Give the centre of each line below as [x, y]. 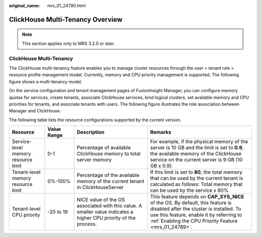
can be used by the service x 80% [189, 190]
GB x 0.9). [162, 166]
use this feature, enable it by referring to [196, 215]
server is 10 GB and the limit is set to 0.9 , [197, 148]
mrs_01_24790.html [66, 6]
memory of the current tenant [111, 181]
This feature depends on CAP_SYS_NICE [197, 197]
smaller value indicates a [105, 212]
